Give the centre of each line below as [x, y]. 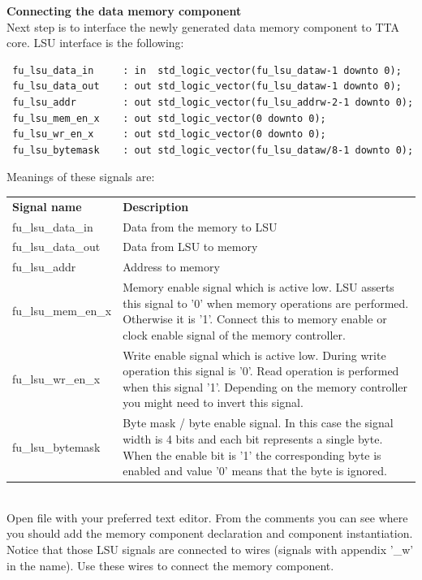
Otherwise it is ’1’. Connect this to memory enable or [255, 319]
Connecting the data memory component [124, 11]
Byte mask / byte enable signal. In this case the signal [258, 423]
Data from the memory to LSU [200, 226]
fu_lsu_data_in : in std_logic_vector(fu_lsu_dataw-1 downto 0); [207, 70]
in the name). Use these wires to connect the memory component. [170, 565]
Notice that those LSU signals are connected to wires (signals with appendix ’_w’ [210, 549]
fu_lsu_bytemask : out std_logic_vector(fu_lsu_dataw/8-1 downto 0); [213, 150]
